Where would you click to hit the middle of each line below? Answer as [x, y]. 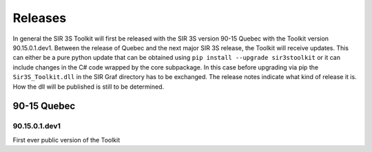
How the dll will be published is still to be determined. [89, 87]
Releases [40, 18]
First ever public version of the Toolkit [66, 140]
